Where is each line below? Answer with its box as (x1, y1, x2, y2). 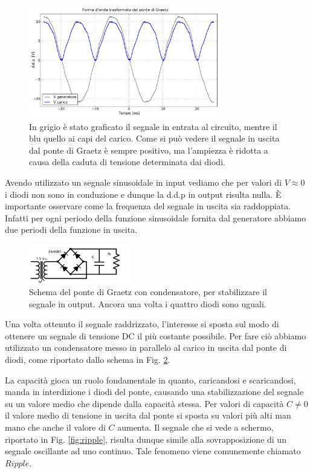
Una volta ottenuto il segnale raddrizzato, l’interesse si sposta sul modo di (5, 318, 279, 330)
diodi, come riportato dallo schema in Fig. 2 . (5, 353, 170, 366)
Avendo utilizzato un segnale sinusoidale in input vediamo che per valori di (5, 175, 282, 188)
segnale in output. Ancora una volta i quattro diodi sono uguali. (29, 297, 266, 310)
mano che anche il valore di (5, 420, 106, 433)
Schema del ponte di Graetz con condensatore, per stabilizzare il (29, 285, 267, 298)
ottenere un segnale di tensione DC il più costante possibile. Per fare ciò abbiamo (5, 329, 306, 342)
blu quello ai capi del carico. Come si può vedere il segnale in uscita (29, 132, 280, 145)
